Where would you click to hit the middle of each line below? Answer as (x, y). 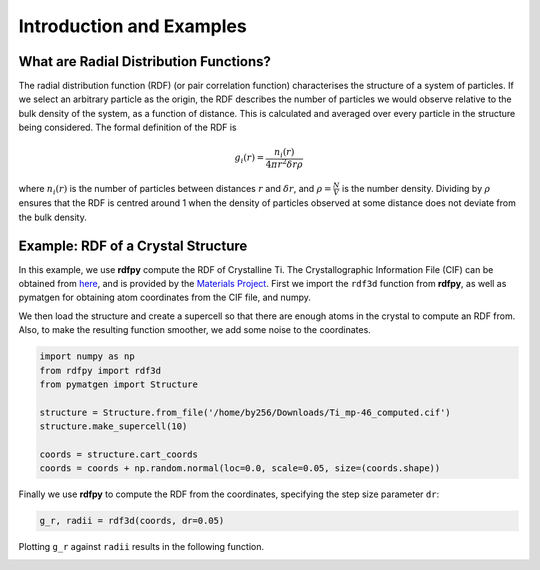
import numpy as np (87, 356)
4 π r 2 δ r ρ (284, 163)
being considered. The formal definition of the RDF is (127, 127)
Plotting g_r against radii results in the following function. (141, 547)
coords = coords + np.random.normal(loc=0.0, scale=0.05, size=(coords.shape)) (240, 468)
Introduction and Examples (132, 26)
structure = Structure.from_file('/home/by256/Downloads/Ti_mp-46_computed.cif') (245, 412)
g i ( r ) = (249, 158)
